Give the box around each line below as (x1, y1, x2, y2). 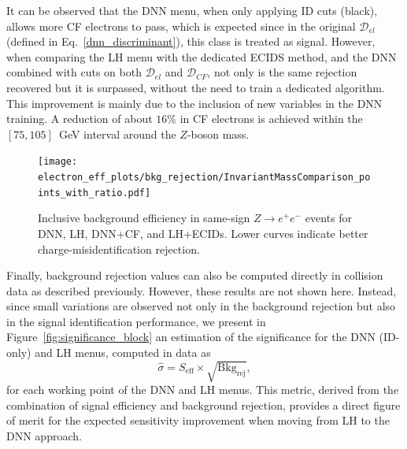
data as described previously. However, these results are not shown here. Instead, (6, 282, 397, 299)
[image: (38, 156, 78, 168)
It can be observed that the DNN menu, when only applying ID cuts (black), (6, 2, 378, 18)
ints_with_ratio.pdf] (38, 187, 151, 199)
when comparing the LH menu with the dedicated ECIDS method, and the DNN (6, 48, 397, 65)
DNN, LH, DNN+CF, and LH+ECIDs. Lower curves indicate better (38, 224, 368, 241)
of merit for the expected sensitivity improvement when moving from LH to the (6, 412, 390, 429)
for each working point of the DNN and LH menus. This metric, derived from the (6, 381, 399, 398)
